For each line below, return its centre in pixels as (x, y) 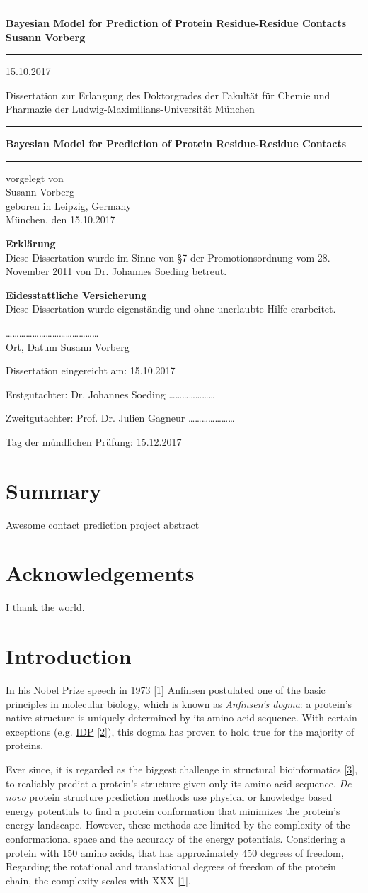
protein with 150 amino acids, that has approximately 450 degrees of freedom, (175, 852)
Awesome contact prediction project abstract (103, 524)
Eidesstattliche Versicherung (76, 294)
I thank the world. (45, 607)
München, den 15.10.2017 (61, 219)
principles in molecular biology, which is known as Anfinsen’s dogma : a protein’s (179, 703)
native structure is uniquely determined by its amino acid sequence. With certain (182, 718)
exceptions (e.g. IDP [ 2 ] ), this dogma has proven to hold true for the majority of (180, 731)
